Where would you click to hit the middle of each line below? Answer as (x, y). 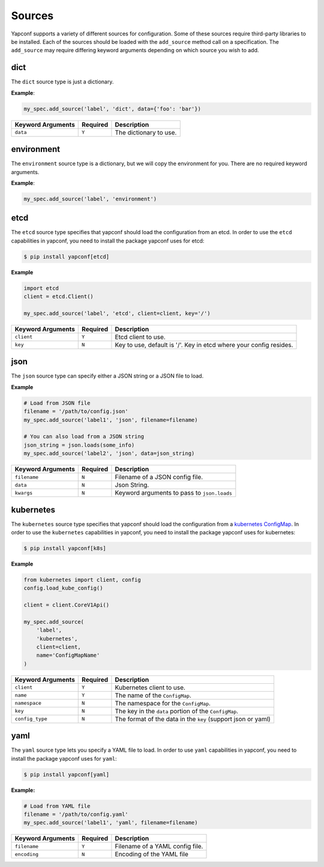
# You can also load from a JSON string (84, 437)
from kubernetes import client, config (82, 580)
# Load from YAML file (57, 806)
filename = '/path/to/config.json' (76, 412)
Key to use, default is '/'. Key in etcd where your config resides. (204, 345)
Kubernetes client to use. (150, 687)
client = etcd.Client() (59, 297)
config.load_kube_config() (63, 588)
